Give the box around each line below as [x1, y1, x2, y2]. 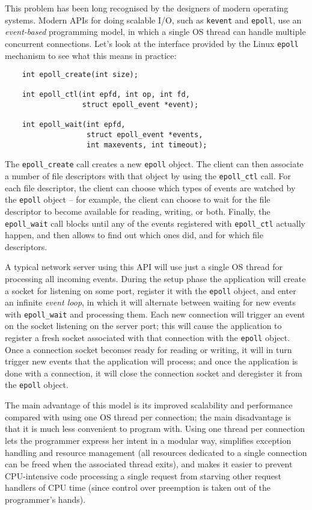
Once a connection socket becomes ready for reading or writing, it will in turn [5, 343, 292, 355]
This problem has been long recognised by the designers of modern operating [5, 2, 289, 14]
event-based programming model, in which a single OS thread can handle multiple [5, 25, 306, 38]
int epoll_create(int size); [22, 70, 138, 79]
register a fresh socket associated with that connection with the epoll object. [5, 331, 290, 344]
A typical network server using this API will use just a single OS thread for [5, 260, 283, 273]
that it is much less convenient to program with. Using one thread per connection [5, 422, 305, 435]
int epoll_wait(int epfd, [22, 120, 126, 129]
